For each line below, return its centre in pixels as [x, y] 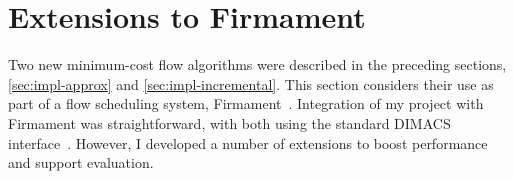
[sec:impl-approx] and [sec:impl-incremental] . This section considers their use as [251, 83]
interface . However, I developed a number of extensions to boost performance [248, 142]
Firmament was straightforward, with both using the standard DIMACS [229, 122]
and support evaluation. [81, 162]
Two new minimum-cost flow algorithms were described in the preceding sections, [257, 64]
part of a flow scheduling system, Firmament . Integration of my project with [246, 103]
